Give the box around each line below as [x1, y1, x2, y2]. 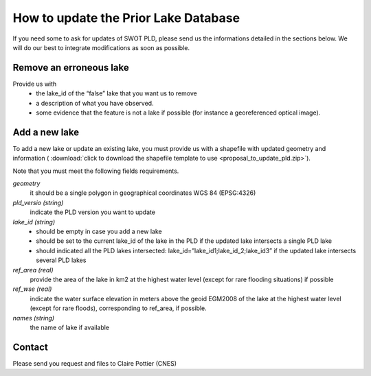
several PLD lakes [36, 256, 87, 264]
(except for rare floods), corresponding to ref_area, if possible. [30, 304, 207, 312]
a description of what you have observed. [36, 99, 154, 107]
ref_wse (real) [12, 285, 52, 293]
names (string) [12, 314, 55, 322]
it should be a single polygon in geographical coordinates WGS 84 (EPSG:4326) [30, 189, 256, 197]
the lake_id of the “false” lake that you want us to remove [36, 89, 197, 97]
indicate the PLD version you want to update [30, 208, 156, 216]
